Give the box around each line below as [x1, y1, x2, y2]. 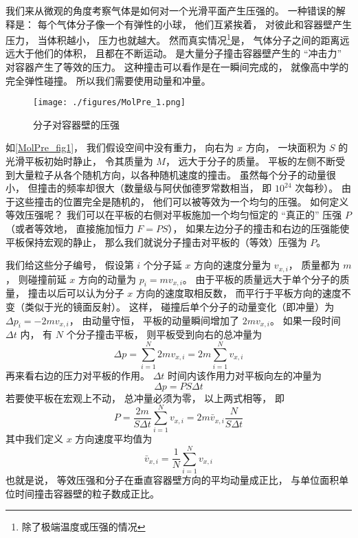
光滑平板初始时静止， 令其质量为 [5, 154, 153, 168]
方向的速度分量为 [194, 258, 271, 272]
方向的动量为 [78, 271, 137, 286]
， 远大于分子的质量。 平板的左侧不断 [165, 154, 336, 168]
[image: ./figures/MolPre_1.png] [33, 98, 186, 108]
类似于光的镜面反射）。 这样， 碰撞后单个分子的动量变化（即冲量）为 [24, 300, 335, 314]
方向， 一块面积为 [245, 140, 326, 155]
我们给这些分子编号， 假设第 [5, 258, 134, 272]
